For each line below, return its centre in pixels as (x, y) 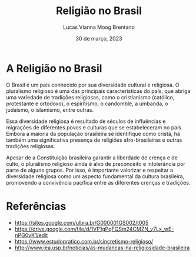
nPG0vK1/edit (31, 235)
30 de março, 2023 (99, 38)
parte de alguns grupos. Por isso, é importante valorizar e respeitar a (90, 170)
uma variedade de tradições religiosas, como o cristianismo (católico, (90, 97)
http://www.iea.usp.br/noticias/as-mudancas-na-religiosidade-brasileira (102, 248)
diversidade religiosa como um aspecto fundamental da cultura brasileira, (95, 176)
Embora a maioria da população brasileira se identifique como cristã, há (93, 133)
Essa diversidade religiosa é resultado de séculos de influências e (86, 121)
